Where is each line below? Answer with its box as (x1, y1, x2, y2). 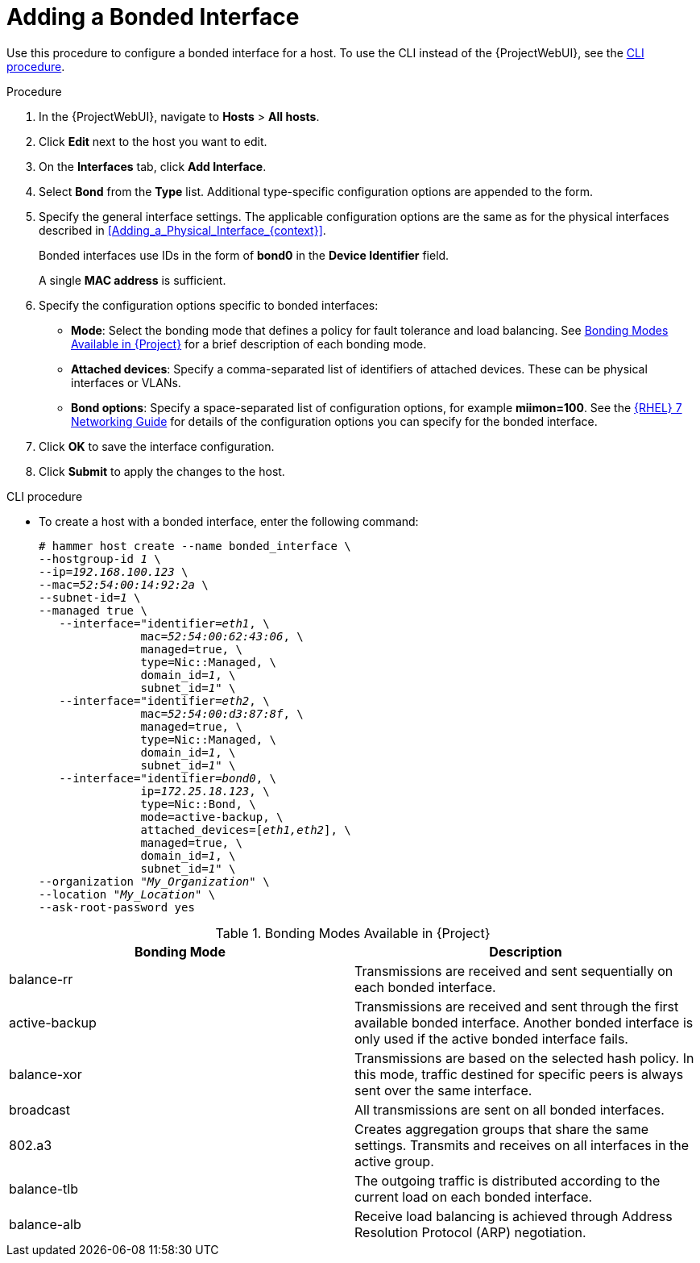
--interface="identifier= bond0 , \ (59, 771, 277, 785)
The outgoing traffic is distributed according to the (354, 1172, 661, 1189)
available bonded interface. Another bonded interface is (354, 1014, 694, 1031)
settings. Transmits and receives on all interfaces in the (354, 1136, 690, 1153)
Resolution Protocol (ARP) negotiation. (354, 1223, 586, 1240)
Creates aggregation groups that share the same (354, 1120, 648, 1137)
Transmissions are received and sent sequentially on (354, 962, 673, 979)
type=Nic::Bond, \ (140, 797, 256, 811)
